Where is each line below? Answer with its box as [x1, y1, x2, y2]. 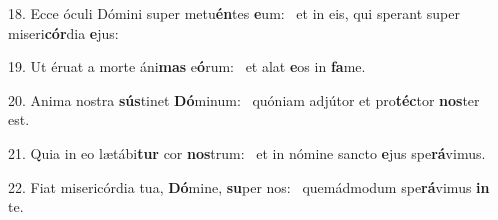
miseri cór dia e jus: [8, 22, 119, 43]
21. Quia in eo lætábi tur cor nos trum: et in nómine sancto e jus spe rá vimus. [8, 142, 486, 163]
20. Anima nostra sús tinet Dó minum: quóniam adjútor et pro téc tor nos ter [8, 89, 480, 110]
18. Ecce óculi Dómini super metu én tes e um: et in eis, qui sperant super [8, 3, 460, 23]
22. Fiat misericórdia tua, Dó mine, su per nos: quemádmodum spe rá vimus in [8, 176, 490, 197]
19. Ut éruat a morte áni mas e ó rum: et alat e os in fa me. [8, 56, 366, 77]
